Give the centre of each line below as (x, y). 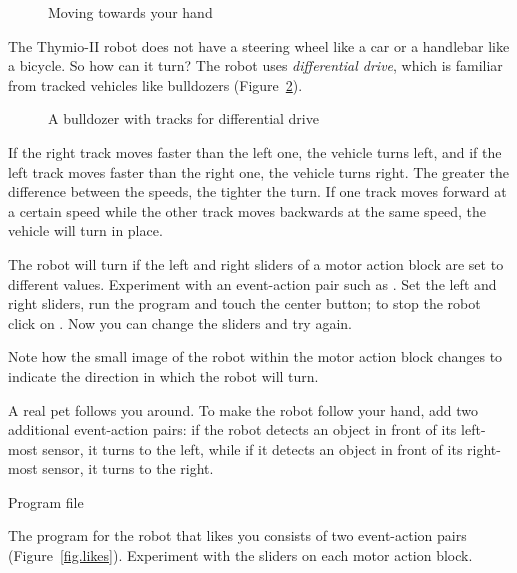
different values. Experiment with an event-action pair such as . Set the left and (252, 283)
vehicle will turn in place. (85, 230)
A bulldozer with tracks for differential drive (183, 118)
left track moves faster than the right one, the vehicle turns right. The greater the (258, 171)
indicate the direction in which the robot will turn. (163, 375)
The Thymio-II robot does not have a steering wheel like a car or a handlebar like (259, 45)
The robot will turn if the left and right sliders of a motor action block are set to (256, 263)
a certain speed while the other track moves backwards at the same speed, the (247, 210)
